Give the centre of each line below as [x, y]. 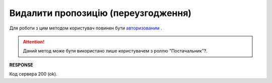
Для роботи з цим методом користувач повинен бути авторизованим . [86, 28]
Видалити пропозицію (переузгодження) [100, 13]
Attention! [34, 41]
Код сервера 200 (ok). [33, 74]
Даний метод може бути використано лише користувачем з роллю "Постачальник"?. [115, 51]
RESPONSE [21, 64]
